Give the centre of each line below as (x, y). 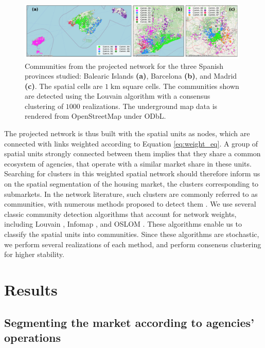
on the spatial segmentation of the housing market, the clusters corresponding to (131, 184)
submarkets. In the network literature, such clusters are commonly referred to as (131, 194)
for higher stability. (34, 254)
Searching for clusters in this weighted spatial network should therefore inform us (132, 173)
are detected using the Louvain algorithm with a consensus (118, 96)
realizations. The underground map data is (150, 106)
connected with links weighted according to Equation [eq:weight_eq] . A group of (131, 143)
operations (33, 337)
